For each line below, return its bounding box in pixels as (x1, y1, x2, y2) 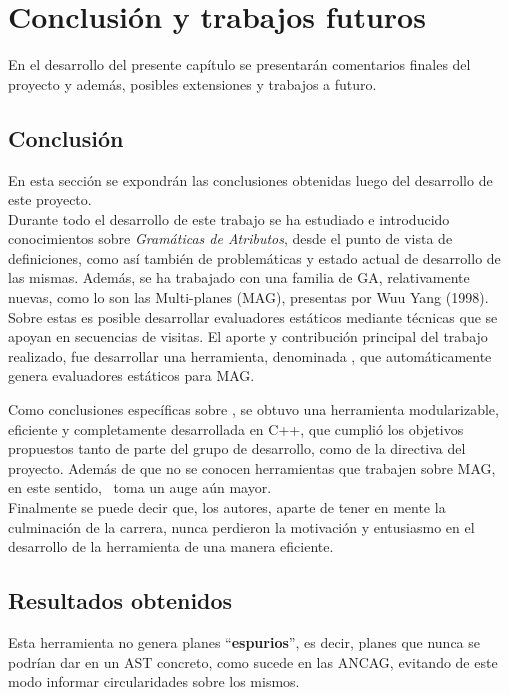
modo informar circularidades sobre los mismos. (8, 671, 300, 692)
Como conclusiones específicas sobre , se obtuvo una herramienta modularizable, (8, 399, 499, 420)
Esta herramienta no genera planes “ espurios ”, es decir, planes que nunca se (8, 632, 481, 652)
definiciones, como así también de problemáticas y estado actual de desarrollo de (8, 247, 501, 268)
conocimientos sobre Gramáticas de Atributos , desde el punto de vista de (8, 228, 453, 249)
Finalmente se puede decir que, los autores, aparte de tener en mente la (8, 497, 446, 518)
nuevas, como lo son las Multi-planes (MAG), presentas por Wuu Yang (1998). (8, 287, 489, 308)
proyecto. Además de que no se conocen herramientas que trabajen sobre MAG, (8, 457, 496, 478)
